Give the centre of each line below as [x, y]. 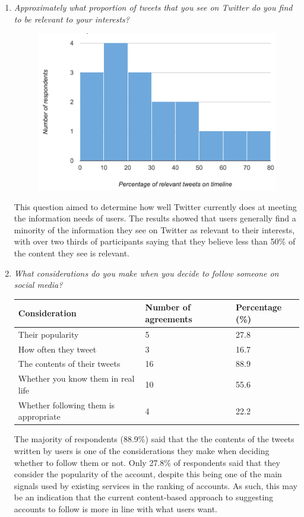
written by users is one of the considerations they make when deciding [142, 451]
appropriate [39, 416]
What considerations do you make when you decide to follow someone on [146, 273]
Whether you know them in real [76, 378]
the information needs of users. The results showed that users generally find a [155, 218]
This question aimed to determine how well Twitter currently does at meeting [155, 206]
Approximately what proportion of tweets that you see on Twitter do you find [153, 7]
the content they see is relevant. [72, 253]
